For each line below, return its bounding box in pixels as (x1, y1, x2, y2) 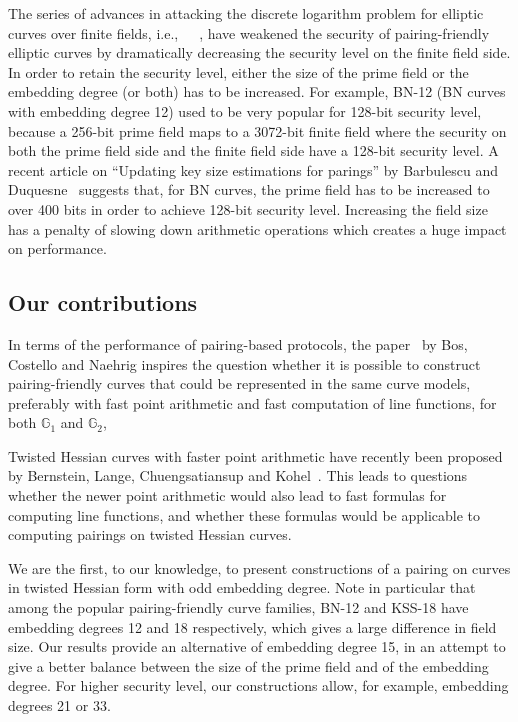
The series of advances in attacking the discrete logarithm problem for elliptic (8, 3, 484, 23)
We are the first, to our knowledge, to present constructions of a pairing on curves (8, 557, 511, 578)
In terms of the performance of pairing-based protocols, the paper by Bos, (8, 333, 468, 354)
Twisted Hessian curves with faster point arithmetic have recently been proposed (8, 445, 503, 466)
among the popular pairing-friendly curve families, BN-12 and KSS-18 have (8, 597, 469, 618)
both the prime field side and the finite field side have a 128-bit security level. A (8, 140, 499, 161)
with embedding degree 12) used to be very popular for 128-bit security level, (8, 100, 482, 121)
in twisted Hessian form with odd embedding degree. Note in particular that (8, 577, 476, 598)
